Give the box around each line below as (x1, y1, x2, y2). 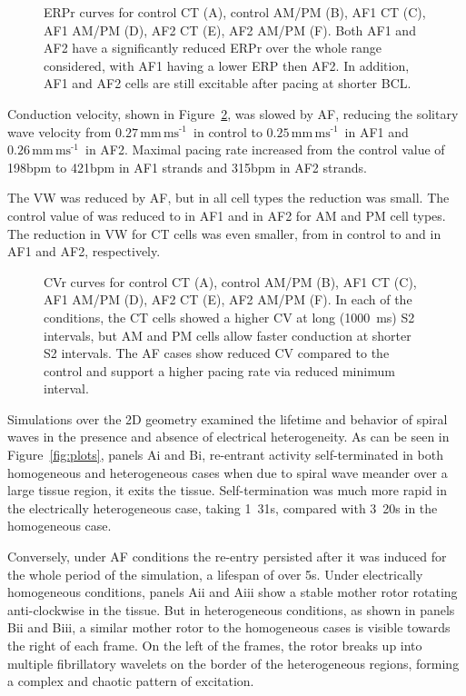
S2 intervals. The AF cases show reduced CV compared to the (44, 343, 390, 363)
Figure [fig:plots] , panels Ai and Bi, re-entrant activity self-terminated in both (7, 445, 443, 464)
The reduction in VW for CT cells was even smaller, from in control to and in (7, 224, 441, 243)
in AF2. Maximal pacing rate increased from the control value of (85, 140, 445, 159)
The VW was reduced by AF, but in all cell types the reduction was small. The (7, 188, 450, 207)
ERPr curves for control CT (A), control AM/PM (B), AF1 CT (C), (44, 3, 426, 21)
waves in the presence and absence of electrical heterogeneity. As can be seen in (7, 427, 450, 446)
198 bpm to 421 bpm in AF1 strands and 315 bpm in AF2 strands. (7, 157, 367, 176)
